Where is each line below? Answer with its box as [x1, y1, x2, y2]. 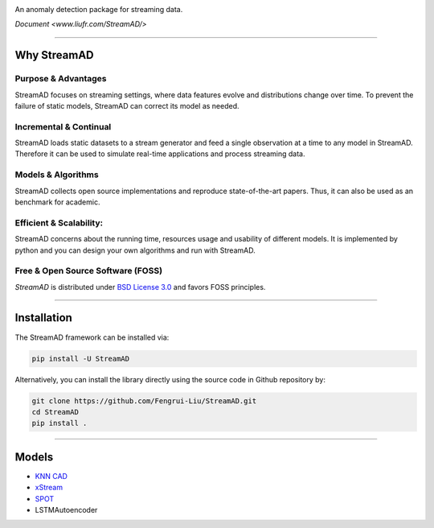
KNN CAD [35, 471, 68, 481]
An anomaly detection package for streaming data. [14, 5, 183, 14]
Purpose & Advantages [14, 73, 108, 85]
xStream [35, 483, 63, 493]
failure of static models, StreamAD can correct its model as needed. [14, 101, 240, 110]
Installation [14, 311, 72, 325]
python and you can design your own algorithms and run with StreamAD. [14, 245, 256, 255]
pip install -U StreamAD [31, 354, 130, 363]
